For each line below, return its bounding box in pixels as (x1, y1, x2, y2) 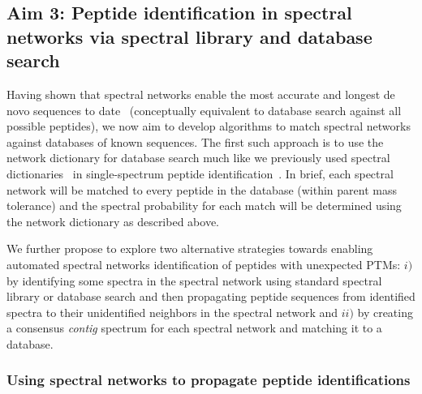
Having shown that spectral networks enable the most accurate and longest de (6, 85, 395, 102)
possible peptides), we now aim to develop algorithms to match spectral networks (6, 118, 411, 135)
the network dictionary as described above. (6, 212, 219, 229)
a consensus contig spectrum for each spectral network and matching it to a (6, 319, 382, 336)
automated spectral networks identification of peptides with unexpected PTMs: (6, 255, 401, 272)
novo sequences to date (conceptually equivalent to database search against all (6, 101, 402, 118)
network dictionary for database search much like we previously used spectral (6, 149, 390, 166)
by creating (357, 303, 413, 320)
